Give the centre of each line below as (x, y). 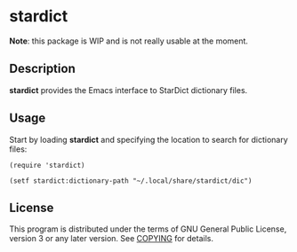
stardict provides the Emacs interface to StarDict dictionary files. (128, 90)
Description (42, 69)
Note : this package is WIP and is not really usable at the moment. (129, 41)
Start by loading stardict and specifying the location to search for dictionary (149, 139)
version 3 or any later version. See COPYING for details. (111, 239)
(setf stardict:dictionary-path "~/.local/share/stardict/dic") (131, 181)
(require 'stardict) (48, 165)
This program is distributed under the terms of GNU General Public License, (148, 229)
